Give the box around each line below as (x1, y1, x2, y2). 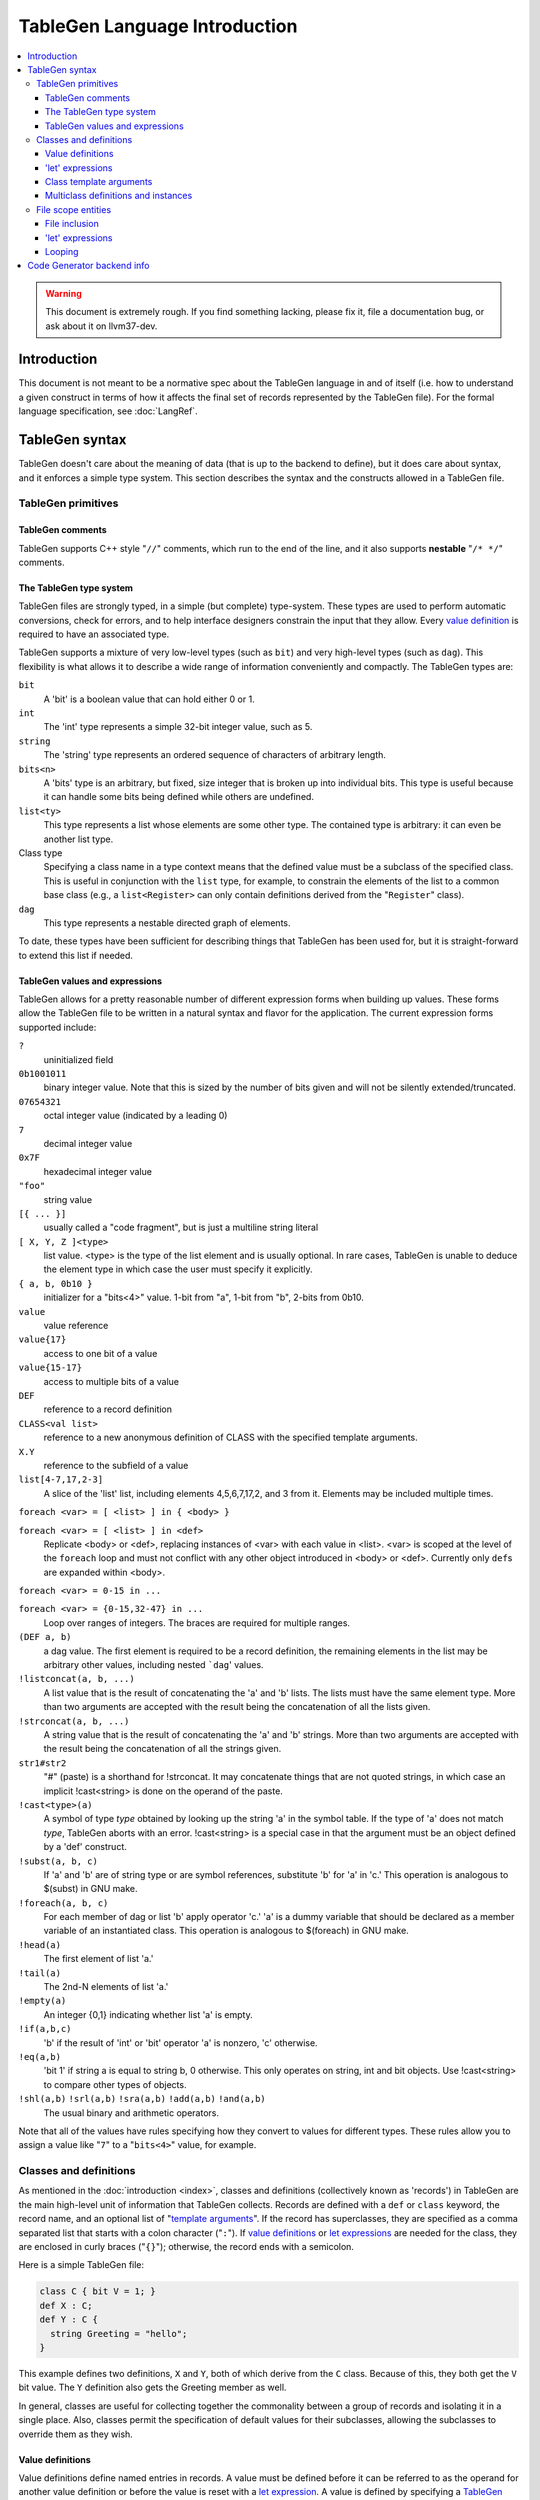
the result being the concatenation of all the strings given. (43, 1743, 282, 1755)
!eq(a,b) (18, 2051, 62, 2062)
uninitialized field (43, 1053, 114, 1065)
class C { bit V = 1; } (39, 2286, 157, 2297)
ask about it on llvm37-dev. (45, 320, 158, 332)
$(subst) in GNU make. (43, 1883, 138, 1895)
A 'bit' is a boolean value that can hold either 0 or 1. (43, 693, 255, 705)
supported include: (18, 1021, 97, 1033)
